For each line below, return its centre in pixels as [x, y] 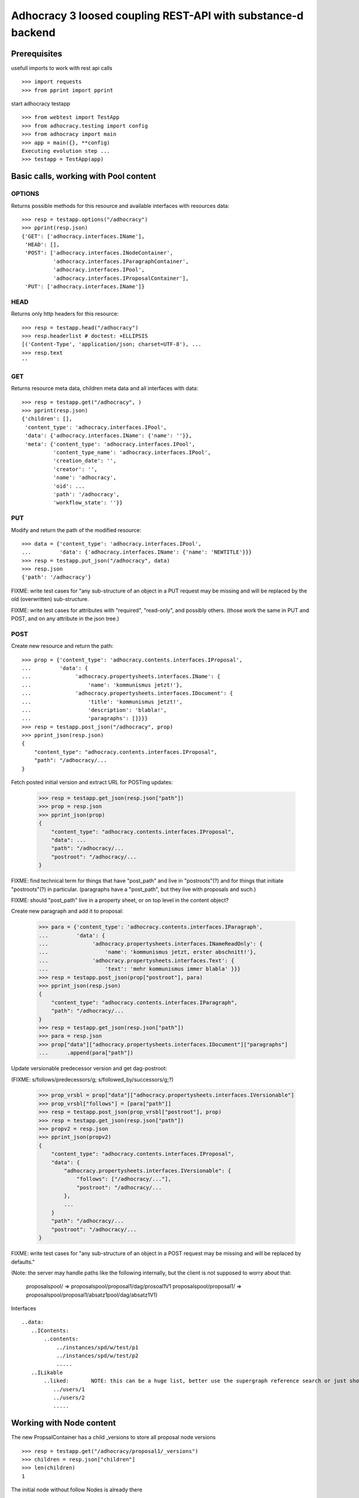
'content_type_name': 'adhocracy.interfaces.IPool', [132, 453]
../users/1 [69, 1389]
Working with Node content [63, 1423]
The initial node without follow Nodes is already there [77, 1490]
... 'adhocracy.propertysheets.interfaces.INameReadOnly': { [151, 944]
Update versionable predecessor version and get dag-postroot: [89, 1068]
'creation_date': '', [85, 461]
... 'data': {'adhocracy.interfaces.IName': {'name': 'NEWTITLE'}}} [137, 552]
